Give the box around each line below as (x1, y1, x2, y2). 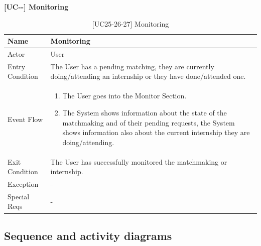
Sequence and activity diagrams (4, 227, 172, 243)
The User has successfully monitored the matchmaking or (50, 156, 227, 167)
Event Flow (8, 113, 43, 124)
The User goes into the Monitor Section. (62, 90, 187, 101)
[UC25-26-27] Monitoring (92, 18, 169, 29)
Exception (8, 178, 39, 189)
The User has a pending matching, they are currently (50, 61, 214, 71)
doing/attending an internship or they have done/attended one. (50, 71, 246, 81)
